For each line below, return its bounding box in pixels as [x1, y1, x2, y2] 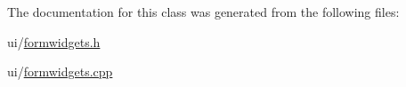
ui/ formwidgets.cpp [7, 62, 113, 81]
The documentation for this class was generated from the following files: [7, 3, 400, 20]
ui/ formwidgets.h [7, 32, 101, 51]
